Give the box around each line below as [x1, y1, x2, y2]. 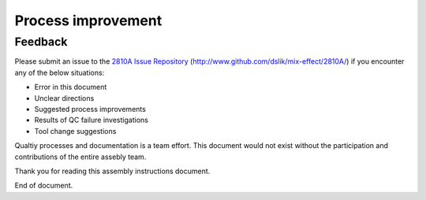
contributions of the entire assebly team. [14, 152, 147, 161]
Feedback [14, 35, 68, 49]
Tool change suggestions [34, 126, 117, 135]
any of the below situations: [14, 68, 105, 77]
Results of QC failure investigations [34, 115, 149, 125]
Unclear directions [34, 93, 95, 102]
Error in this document [34, 83, 107, 92]
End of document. [14, 181, 73, 191]
